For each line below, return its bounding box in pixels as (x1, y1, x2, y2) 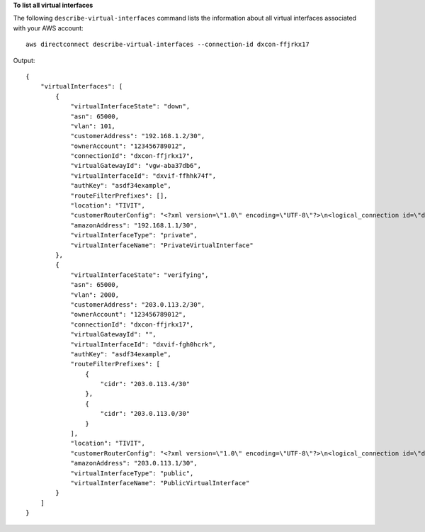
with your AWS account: (13, 23, 84, 32)
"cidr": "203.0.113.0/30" (100, 409, 191, 418)
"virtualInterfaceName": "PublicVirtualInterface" (70, 479, 250, 487)
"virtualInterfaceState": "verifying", (70, 271, 209, 279)
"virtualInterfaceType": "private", (70, 231, 198, 239)
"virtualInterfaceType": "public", (70, 469, 194, 477)
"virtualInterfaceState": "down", (70, 103, 191, 111)
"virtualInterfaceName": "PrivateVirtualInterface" (70, 241, 254, 249)
